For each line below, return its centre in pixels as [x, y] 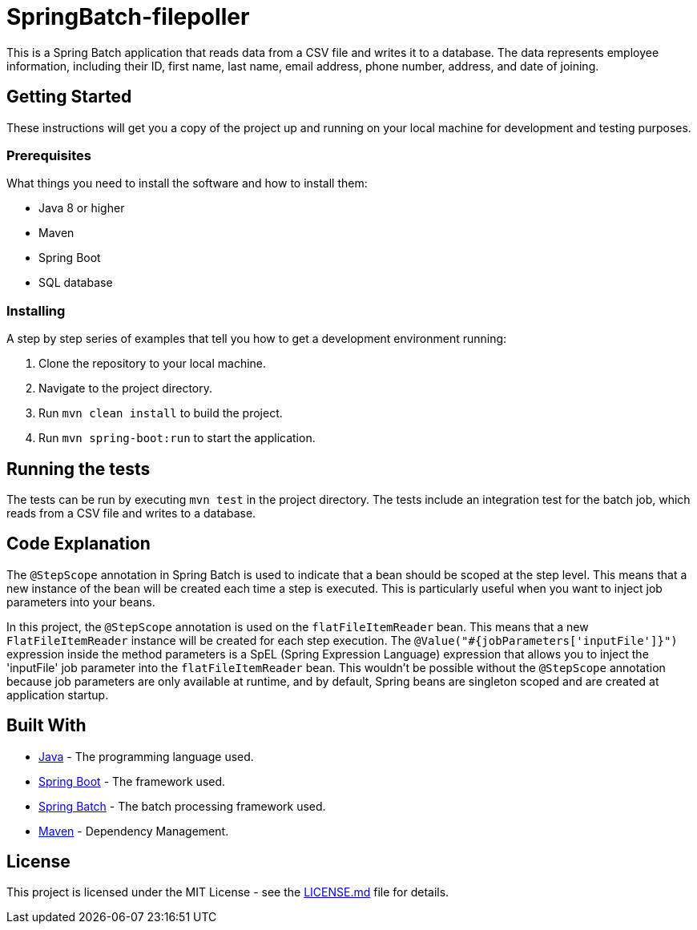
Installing [36, 310]
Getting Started [69, 97]
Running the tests [79, 469]
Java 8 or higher [82, 208]
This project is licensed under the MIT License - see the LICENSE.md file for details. [228, 892]
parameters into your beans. [81, 602]
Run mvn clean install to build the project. [161, 413]
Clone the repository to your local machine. [153, 364]
